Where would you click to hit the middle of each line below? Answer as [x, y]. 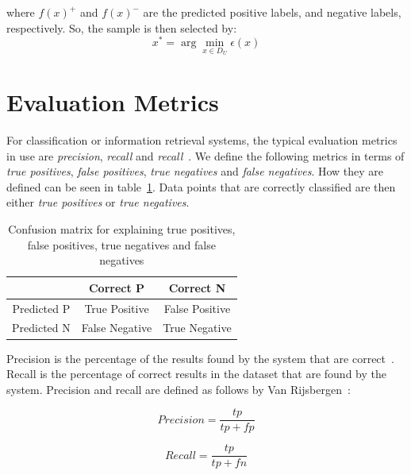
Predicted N [41, 328]
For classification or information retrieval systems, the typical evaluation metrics [202, 140]
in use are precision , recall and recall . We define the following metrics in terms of [205, 155]
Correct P [117, 287]
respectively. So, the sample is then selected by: [122, 27]
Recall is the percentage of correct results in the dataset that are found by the [196, 374]
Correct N [197, 287]
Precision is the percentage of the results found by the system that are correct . [200, 358]
